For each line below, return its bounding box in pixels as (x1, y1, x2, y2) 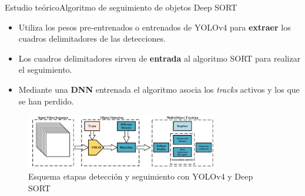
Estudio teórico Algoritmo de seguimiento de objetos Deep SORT (5, 1, 237, 13)
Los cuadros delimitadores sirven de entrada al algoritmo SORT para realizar (18, 52, 301, 64)
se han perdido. (18, 94, 74, 107)
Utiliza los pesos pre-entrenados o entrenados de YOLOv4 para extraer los (18, 21, 291, 33)
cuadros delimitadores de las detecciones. (18, 32, 166, 45)
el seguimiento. (18, 63, 72, 76)
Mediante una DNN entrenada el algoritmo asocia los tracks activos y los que (18, 83, 300, 95)
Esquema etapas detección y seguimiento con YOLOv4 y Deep (28, 170, 253, 183)
